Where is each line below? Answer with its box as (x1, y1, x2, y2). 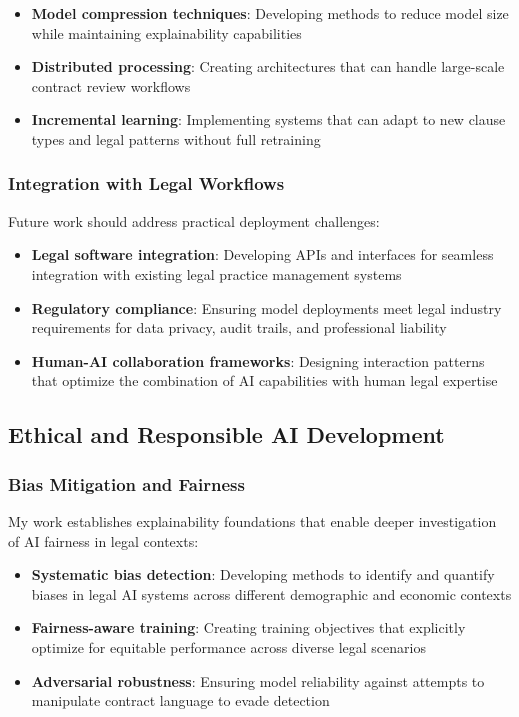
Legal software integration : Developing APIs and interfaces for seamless (31, 244, 494, 265)
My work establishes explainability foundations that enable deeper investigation (8, 510, 497, 531)
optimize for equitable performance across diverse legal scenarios (31, 636, 426, 657)
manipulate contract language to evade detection (31, 690, 330, 711)
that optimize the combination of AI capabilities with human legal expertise (31, 370, 498, 391)
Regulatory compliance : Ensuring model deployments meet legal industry (31, 297, 502, 318)
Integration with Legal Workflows (8, 171, 285, 196)
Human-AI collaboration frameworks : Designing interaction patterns (31, 350, 485, 371)
